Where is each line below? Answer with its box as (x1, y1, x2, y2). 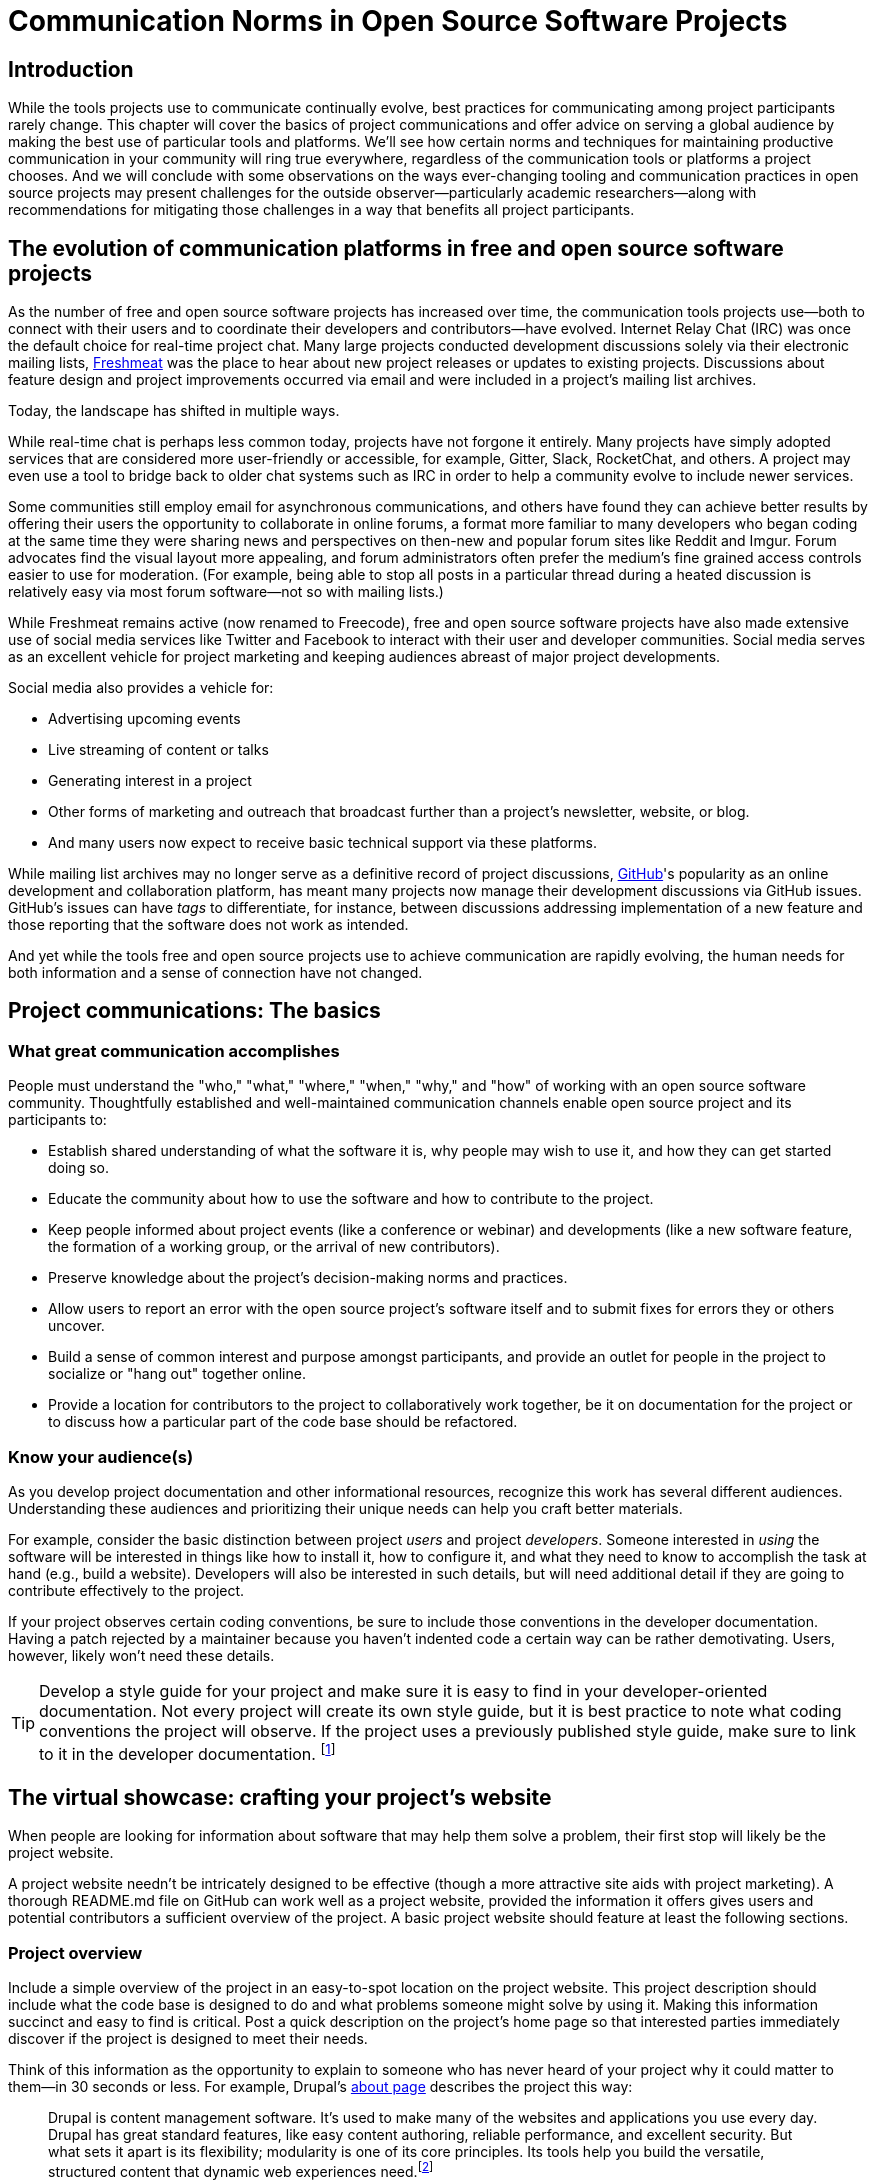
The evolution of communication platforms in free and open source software (8, 235, 784, 261)
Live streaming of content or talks (48, 741, 269, 759)
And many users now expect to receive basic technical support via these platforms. (48, 834, 597, 852)
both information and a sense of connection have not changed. (8, 964, 423, 982)
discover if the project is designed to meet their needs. (8, 2029, 368, 2047)
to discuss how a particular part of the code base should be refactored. (48, 1413, 518, 1431)
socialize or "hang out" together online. (48, 1365, 306, 1383)
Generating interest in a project (48, 772, 252, 790)
